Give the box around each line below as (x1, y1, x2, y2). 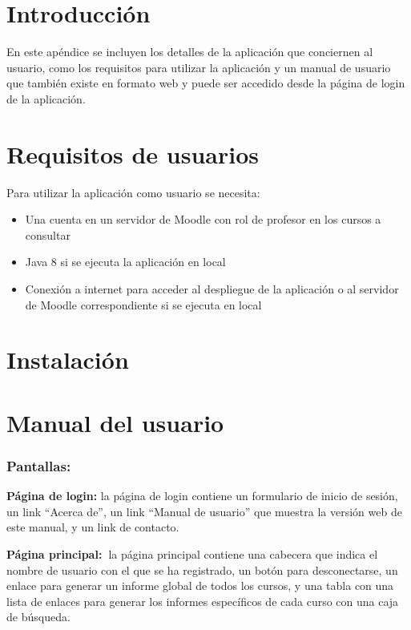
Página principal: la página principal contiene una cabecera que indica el (6, 545, 378, 562)
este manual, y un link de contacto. (6, 519, 179, 535)
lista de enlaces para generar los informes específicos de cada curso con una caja (6, 592, 399, 609)
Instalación (6, 343, 129, 376)
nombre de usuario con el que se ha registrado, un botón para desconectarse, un (6, 561, 398, 578)
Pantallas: (6, 455, 71, 475)
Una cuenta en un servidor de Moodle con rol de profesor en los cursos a (25, 211, 381, 228)
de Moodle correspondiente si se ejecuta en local (25, 296, 262, 313)
